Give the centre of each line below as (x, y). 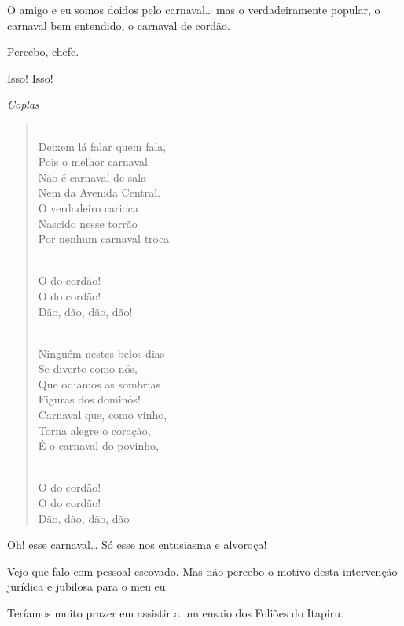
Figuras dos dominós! (89, 399)
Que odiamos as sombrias (99, 383)
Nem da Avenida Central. (99, 192)
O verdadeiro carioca (88, 207)
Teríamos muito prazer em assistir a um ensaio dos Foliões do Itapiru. (175, 613)
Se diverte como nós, (88, 368)
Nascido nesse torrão (88, 223)
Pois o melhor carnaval (93, 162)
